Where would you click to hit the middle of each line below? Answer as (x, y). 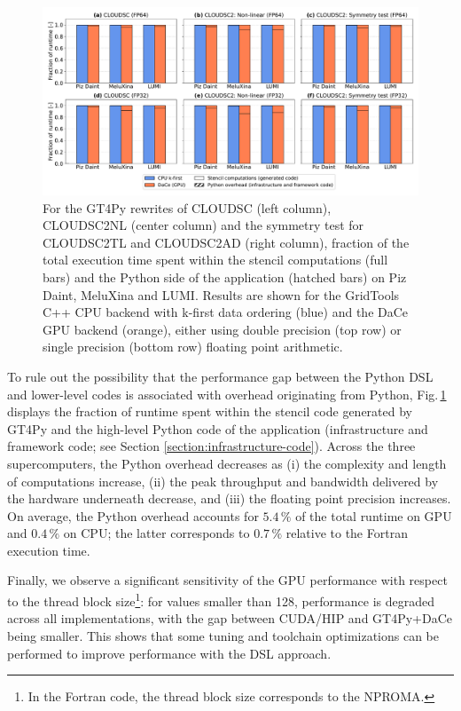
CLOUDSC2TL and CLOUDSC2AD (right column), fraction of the (226, 242)
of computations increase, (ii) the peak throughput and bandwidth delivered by (223, 481)
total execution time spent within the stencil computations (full (215, 260)
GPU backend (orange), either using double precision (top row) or (222, 329)
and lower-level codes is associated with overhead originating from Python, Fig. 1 (227, 394)
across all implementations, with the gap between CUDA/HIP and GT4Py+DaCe (230, 618)
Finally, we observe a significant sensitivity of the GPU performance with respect (227, 580)
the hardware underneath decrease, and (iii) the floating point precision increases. (229, 498)
